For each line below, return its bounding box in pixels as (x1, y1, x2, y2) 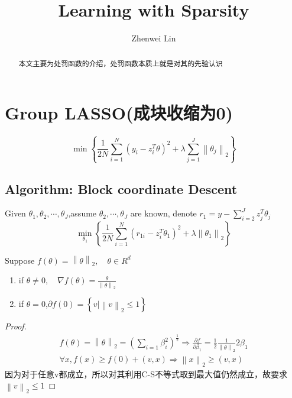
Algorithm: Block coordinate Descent (5, 179, 238, 198)
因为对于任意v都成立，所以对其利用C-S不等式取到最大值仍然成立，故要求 (5, 367, 287, 380)
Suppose (5, 254, 35, 266)
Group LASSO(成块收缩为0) (5, 101, 233, 125)
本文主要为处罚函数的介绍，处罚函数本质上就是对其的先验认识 (18, 58, 223, 68)
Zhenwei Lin (131, 32, 176, 44)
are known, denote (130, 207, 197, 219)
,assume (68, 207, 97, 219)
